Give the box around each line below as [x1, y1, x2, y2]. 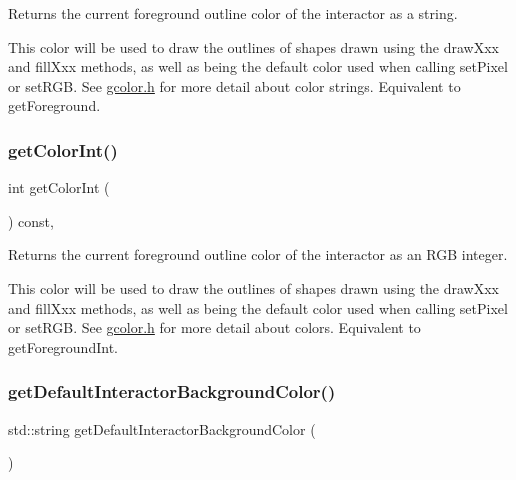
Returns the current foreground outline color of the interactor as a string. [8, 3, 458, 23]
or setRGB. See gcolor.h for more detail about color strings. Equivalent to [8, 75, 461, 96]
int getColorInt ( [8, 177, 110, 198]
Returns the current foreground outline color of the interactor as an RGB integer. [8, 244, 508, 265]
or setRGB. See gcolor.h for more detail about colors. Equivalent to [8, 317, 421, 338]
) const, [8, 210, 54, 231]
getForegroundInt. [8, 336, 118, 357]
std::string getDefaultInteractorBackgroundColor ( [8, 418, 316, 439]
